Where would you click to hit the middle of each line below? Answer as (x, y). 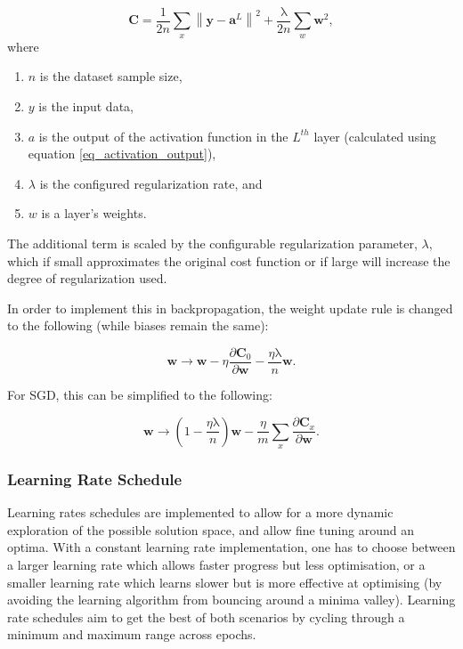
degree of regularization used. (87, 278)
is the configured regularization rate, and (151, 183)
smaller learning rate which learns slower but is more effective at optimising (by (225, 582)
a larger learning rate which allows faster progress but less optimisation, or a (216, 565)
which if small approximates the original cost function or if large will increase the (229, 260)
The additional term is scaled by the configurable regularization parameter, (212, 243)
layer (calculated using (375, 136)
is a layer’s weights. (94, 213)
